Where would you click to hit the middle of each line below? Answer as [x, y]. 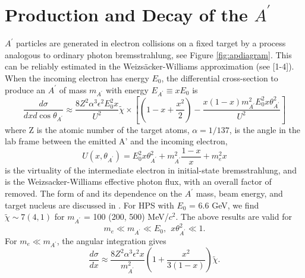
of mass [73, 89]
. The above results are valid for [234, 217]
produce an [25, 89]
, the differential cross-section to [220, 78]
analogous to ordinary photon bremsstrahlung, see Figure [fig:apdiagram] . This [148, 54]
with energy [127, 89]
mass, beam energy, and [239, 193]
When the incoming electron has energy [77, 78]
